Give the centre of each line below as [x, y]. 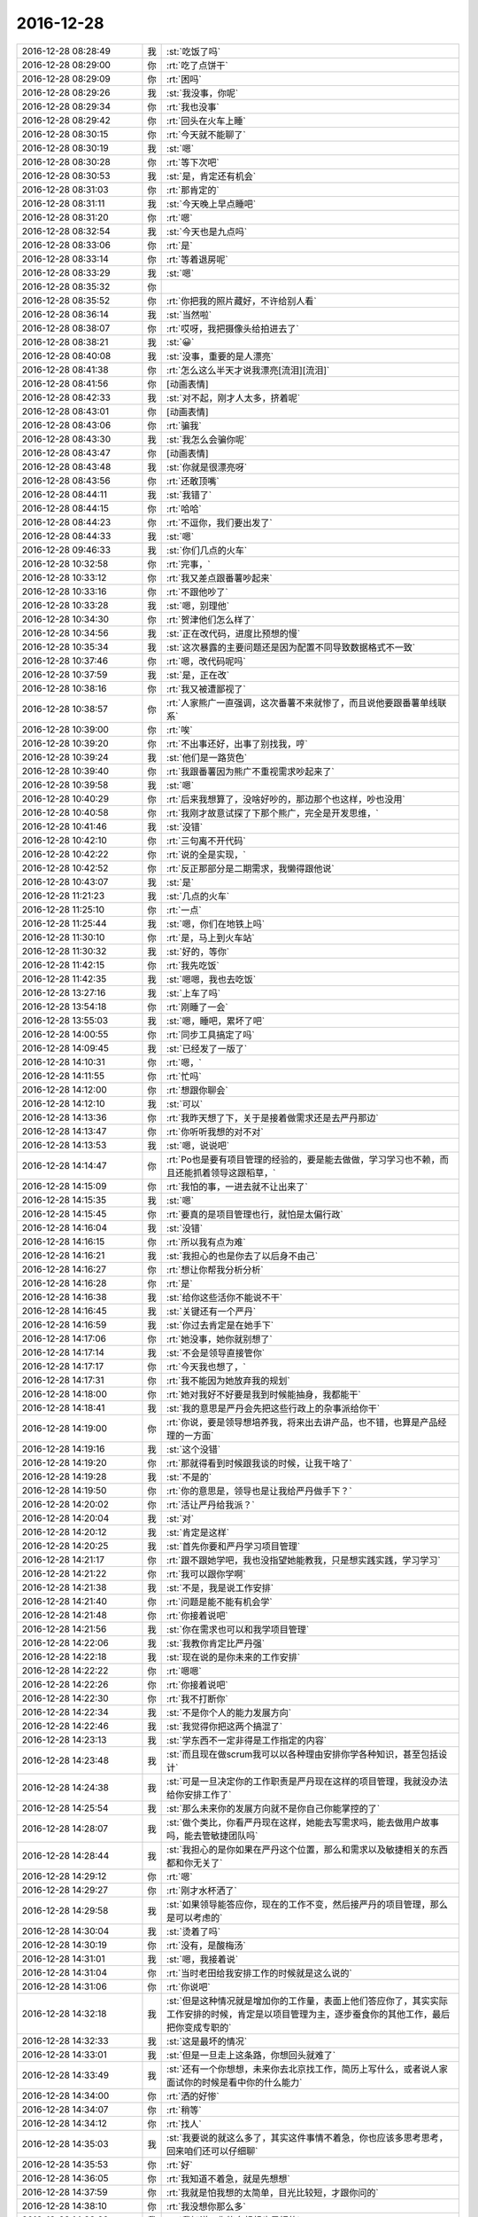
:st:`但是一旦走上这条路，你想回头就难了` [251, 2055]
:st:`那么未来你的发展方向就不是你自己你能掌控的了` [274, 1808]
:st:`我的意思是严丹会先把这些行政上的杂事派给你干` [274, 1408]
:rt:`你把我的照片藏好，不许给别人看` [242, 301]
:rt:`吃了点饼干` [198, 65]
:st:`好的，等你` [198, 952]
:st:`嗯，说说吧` [198, 1146]
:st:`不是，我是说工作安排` [220, 1587]
